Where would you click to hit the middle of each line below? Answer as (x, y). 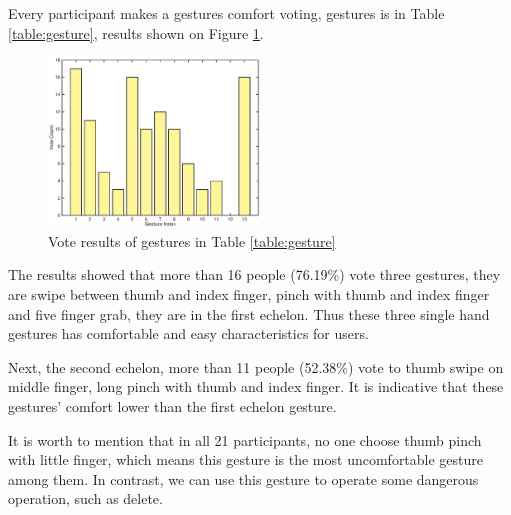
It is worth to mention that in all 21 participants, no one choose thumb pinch (245, 439)
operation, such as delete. (85, 498)
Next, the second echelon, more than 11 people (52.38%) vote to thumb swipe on (256, 366)
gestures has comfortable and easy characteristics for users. (188, 333)
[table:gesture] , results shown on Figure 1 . (136, 32)
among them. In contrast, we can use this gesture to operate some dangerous (243, 478)
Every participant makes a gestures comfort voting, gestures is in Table (226, 13)
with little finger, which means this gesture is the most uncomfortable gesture (246, 459)
